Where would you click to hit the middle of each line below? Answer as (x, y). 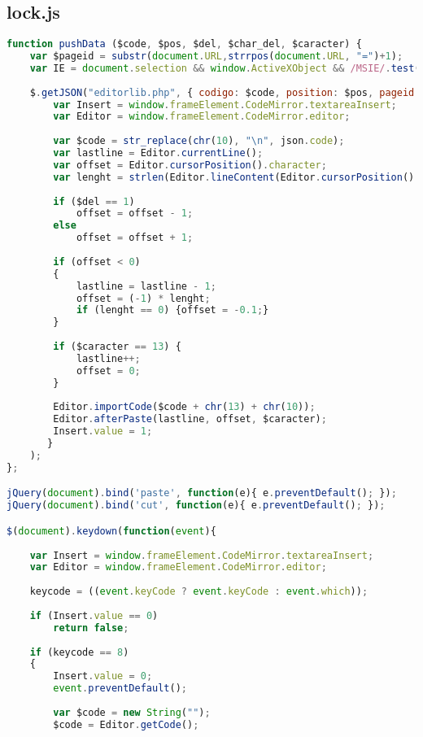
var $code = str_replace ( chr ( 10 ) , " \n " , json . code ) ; (199, 141)
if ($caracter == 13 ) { (117, 347)
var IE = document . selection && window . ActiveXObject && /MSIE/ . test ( (225, 68)
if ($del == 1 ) (94, 201)
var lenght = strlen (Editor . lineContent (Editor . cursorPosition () (234, 177)
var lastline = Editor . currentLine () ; (158, 153)
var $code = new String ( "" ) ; (132, 712)
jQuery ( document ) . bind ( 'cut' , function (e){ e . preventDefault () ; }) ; (196, 506)
